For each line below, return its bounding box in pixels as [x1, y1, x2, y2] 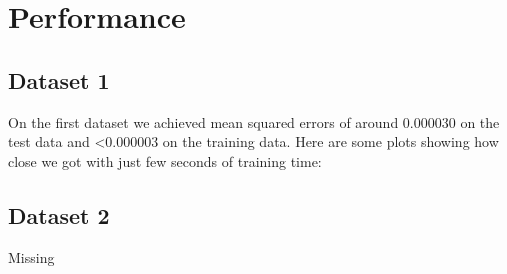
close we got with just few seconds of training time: [8, 150, 322, 171]
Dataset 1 [8, 64, 110, 95]
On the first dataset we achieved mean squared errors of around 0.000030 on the [8, 111, 500, 132]
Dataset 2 [8, 199, 110, 230]
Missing [8, 246, 55, 267]
